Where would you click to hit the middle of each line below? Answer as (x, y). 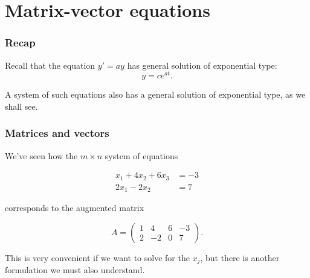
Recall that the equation (50, 65)
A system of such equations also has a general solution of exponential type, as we (155, 94)
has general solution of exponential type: (202, 65)
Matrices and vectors (57, 133)
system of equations (141, 155)
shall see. (21, 106)
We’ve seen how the (41, 155)
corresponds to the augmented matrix (75, 208)
